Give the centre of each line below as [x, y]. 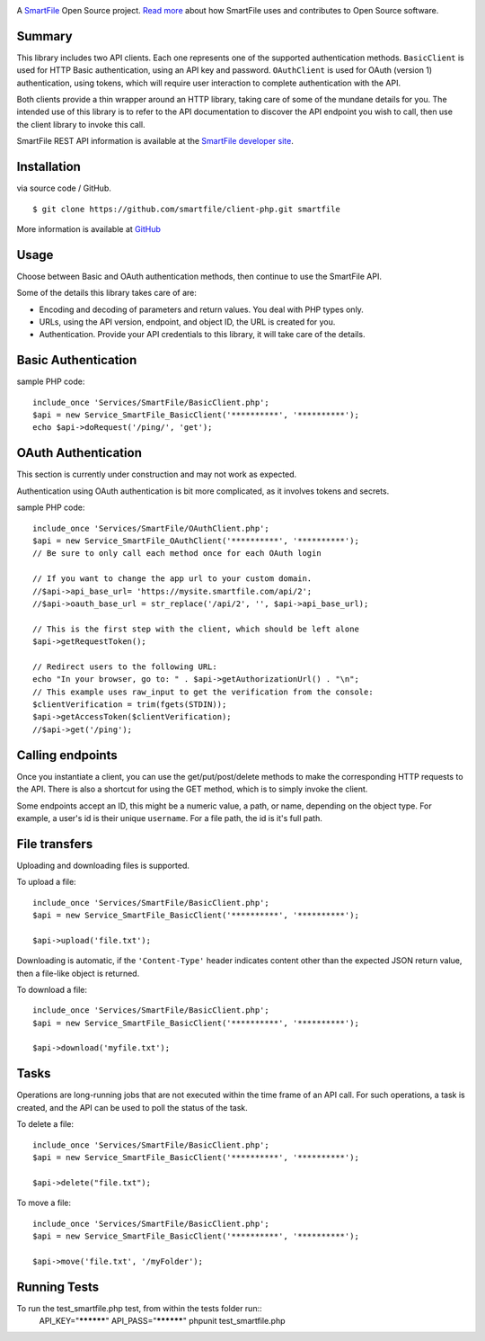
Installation [48, 167]
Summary [44, 36]
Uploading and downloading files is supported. [103, 865]
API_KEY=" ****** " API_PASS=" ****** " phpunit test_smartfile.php [163, 1320]
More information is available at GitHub [88, 228]
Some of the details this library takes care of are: [107, 293]
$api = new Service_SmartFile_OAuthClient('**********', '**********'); [196, 541]
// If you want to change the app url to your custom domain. [172, 579]
